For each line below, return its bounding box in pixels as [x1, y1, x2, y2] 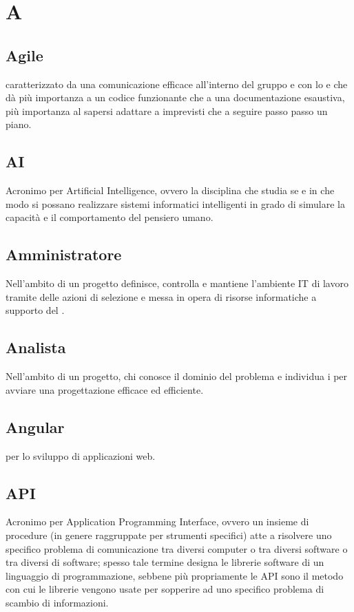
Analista [6, 337, 66, 358]
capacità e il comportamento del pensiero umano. [6, 210, 214, 224]
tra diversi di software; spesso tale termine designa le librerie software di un [6, 555, 324, 569]
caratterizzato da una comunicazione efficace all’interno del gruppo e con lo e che [6, 76, 348, 91]
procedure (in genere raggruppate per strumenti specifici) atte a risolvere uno [6, 527, 332, 542]
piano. [6, 117, 32, 131]
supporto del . [6, 303, 65, 317]
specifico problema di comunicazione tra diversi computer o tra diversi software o [6, 541, 348, 556]
